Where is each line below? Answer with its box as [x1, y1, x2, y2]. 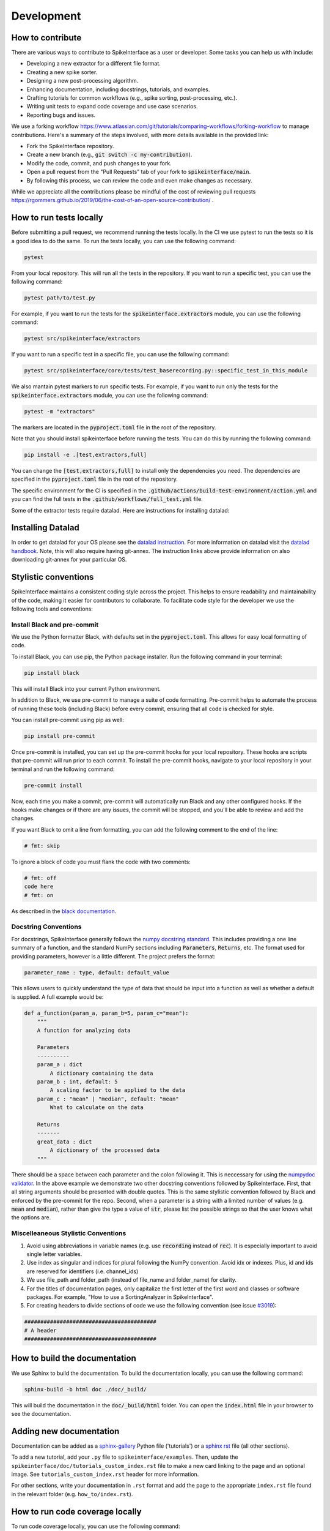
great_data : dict [37, 1138, 92, 1145]
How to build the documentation [11, 1353, 137, 1364]
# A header [24, 1326, 57, 1334]
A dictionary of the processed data [50, 1147, 160, 1154]
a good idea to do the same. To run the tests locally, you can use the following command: [11, 237, 237, 244]
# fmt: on [24, 892, 54, 898]
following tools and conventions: [11, 605, 93, 612]
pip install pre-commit [24, 732, 96, 739]
